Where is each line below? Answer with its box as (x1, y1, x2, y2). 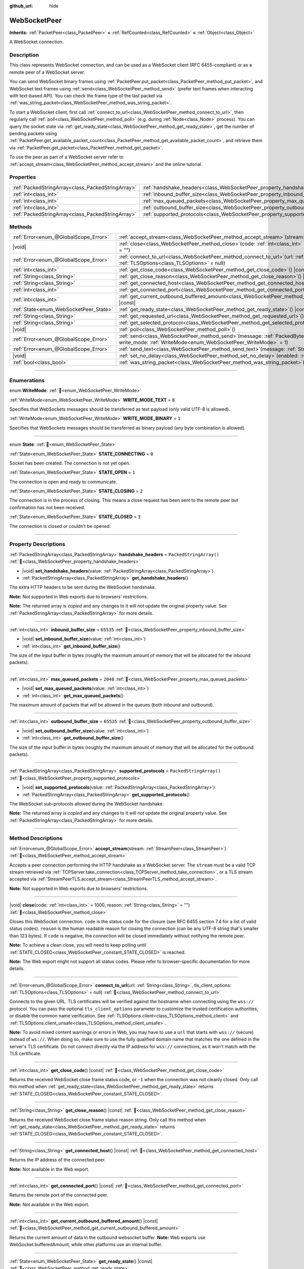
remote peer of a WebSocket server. (9, 69, 86, 75)
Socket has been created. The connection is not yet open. (9, 460, 131, 466)
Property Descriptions (9, 541, 65, 548)
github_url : (9, 3, 33, 9)
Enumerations (9, 377, 45, 384)
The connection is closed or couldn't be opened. (9, 523, 111, 529)
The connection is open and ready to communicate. (9, 479, 118, 485)
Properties (9, 174, 36, 181)
